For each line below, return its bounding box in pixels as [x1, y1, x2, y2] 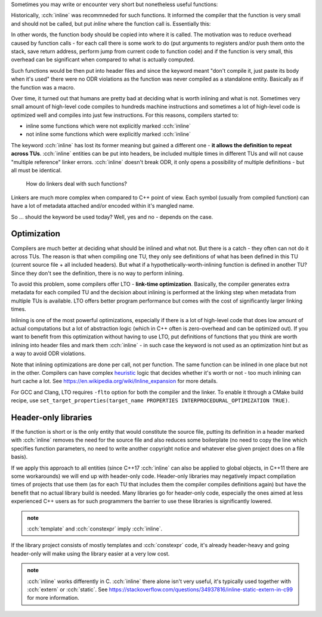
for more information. [27, 594, 80, 601]
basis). [11, 454, 28, 461]
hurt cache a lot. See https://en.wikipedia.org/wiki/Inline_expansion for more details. [11, 378, 218, 385]
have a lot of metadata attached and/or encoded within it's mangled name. [11, 202, 194, 209]
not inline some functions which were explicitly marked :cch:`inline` [26, 131, 191, 138]
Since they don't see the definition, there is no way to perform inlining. [11, 269, 184, 277]
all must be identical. [11, 167, 62, 174]
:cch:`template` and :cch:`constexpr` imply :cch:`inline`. [27, 525, 163, 532]
